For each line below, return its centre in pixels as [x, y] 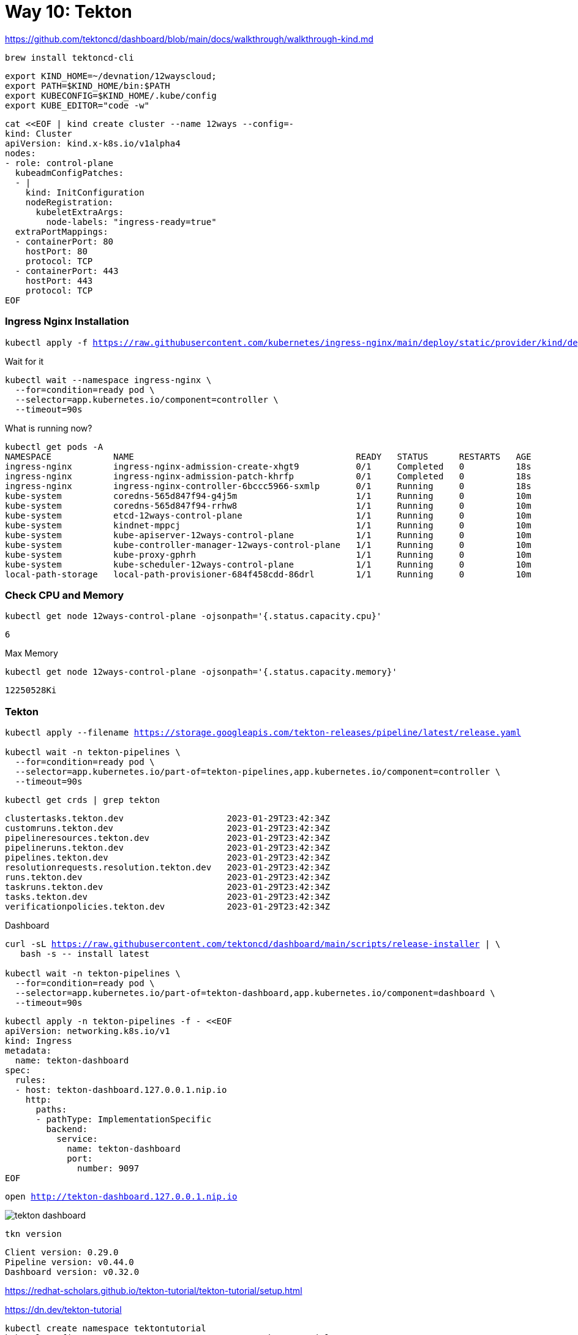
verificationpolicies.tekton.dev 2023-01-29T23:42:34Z [168, 907]
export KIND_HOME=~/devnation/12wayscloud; [111, 76]
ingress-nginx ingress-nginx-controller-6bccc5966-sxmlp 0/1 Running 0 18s [268, 486]
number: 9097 [108, 1168]
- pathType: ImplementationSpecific [124, 1119]
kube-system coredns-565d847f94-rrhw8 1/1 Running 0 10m [268, 505]
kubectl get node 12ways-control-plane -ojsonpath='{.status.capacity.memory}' [201, 672]
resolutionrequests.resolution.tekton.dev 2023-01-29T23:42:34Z [168, 867]
